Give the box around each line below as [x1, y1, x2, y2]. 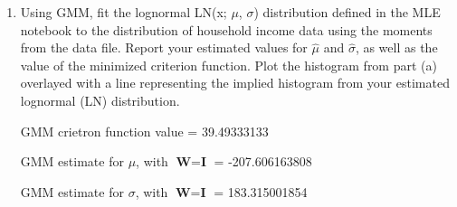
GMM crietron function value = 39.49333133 [20, 121, 269, 140]
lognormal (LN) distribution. [20, 90, 180, 109]
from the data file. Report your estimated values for [20, 38, 308, 57]
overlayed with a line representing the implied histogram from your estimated [20, 73, 450, 92]
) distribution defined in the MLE [253, 3, 441, 21]
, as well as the [355, 38, 438, 57]
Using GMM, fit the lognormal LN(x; [20, 3, 227, 21]
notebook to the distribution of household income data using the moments [20, 20, 433, 39]
